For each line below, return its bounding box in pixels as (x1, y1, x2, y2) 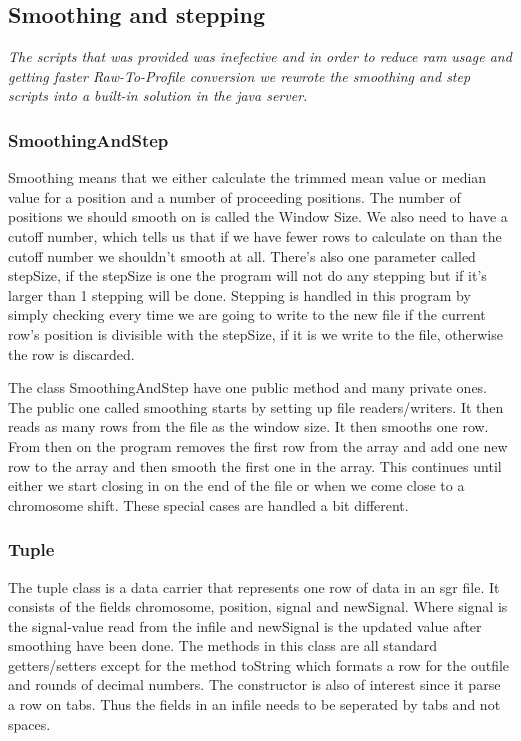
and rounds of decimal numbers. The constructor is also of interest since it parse (8, 674, 501, 695)
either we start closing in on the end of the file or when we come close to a (8, 475, 465, 496)
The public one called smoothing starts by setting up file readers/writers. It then (8, 396, 504, 417)
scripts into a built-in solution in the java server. (8, 85, 308, 106)
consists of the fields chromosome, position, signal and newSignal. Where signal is (8, 596, 508, 617)
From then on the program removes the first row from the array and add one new (8, 435, 508, 456)
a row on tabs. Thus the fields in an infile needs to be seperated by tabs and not (8, 694, 501, 715)
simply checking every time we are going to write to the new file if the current (8, 304, 486, 325)
